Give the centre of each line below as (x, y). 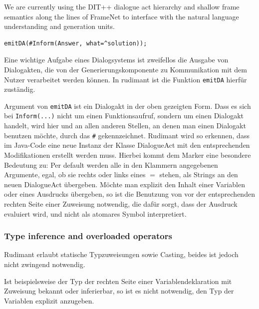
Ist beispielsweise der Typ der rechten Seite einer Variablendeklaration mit (118, 281)
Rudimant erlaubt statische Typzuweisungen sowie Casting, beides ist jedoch (121, 254)
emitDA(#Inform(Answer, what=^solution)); (76, 43)
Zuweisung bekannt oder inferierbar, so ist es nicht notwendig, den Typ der (119, 291)
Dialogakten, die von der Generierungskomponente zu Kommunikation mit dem (126, 69)
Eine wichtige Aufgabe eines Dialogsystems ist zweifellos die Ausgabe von (116, 60)
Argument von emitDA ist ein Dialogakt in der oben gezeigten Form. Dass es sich (128, 106)
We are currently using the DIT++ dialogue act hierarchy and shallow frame (122, 6)
